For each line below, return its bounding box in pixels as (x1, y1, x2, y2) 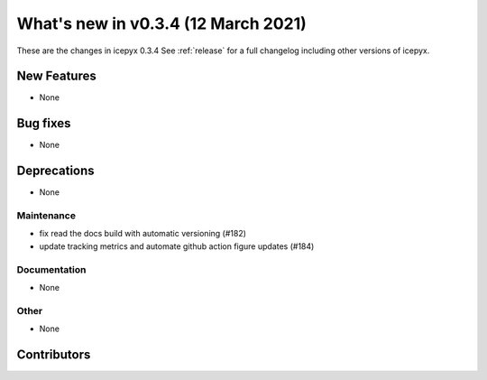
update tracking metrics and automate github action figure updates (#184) (39, 240, 315, 252)
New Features (16, 69, 96, 84)
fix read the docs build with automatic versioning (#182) (39, 228, 247, 239)
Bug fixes (16, 116, 71, 131)
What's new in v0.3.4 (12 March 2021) (16, 14, 307, 33)
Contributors (16, 347, 91, 362)
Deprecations (16, 163, 95, 179)
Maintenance (16, 209, 77, 222)
